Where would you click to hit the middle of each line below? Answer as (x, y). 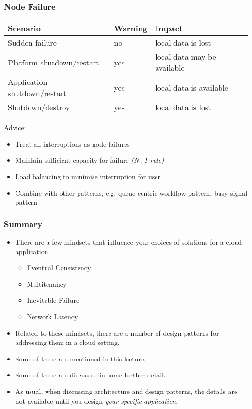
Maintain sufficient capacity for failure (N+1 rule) (90, 160)
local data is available (192, 87)
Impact (169, 28)
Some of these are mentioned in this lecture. (81, 358)
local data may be (186, 57)
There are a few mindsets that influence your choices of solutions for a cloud (128, 242)
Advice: (15, 127)
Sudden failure (32, 43)
